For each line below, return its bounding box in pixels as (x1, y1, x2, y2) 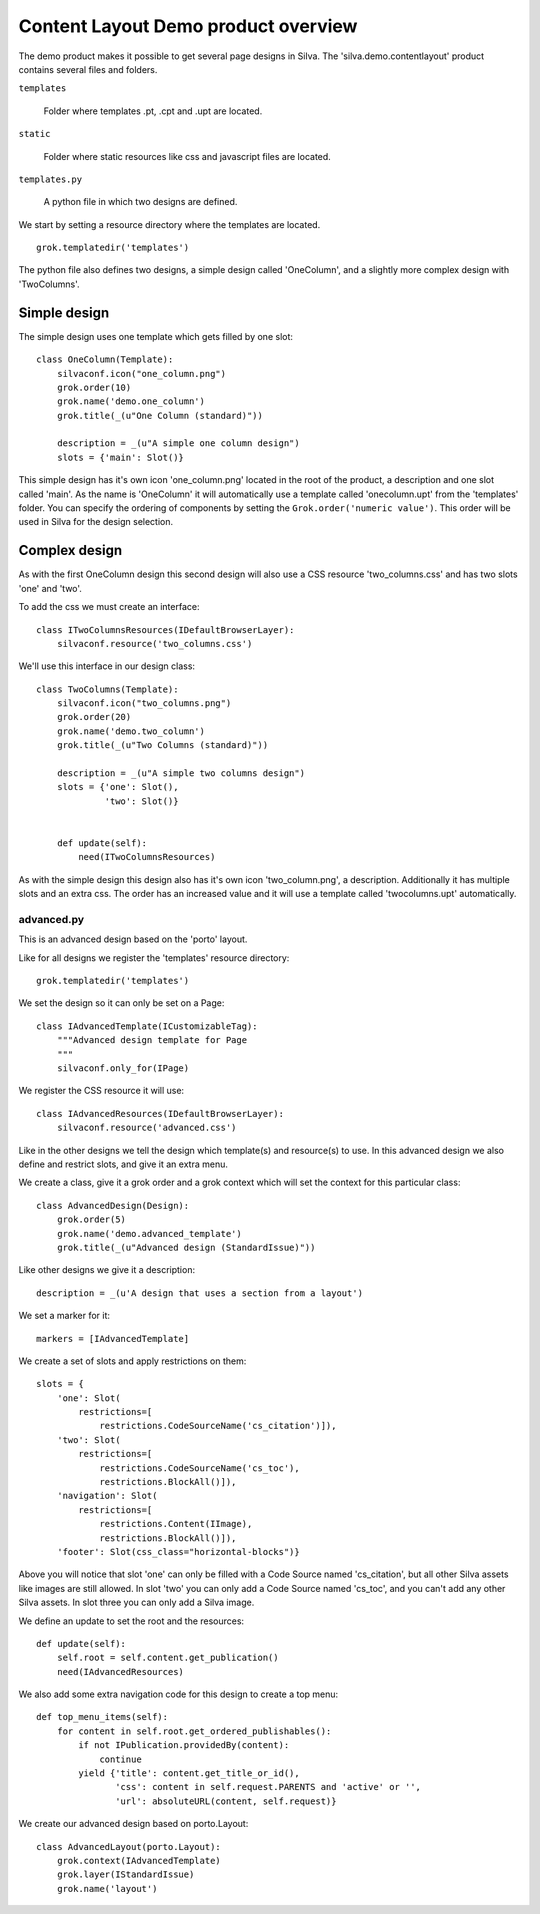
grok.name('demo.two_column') (56, 725, 205, 737)
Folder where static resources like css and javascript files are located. (43, 150, 332, 162)
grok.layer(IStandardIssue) (56, 1869, 195, 1880)
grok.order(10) (56, 381, 132, 393)
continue (99, 1753, 142, 1765)
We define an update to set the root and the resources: (18, 1615, 245, 1627)
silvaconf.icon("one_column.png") (56, 368, 227, 379)
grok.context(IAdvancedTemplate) (56, 1855, 222, 1866)
